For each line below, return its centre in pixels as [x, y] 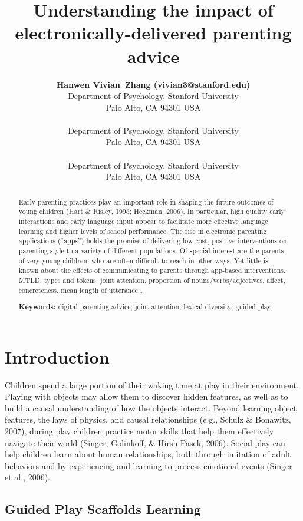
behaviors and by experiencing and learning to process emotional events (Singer [149, 465]
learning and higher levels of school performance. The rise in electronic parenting [143, 231]
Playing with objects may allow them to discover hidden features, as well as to [146, 396]
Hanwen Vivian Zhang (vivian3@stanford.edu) [153, 84]
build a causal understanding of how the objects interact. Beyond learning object [151, 408]
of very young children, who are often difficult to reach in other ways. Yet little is [143, 260]
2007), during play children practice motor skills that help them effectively [139, 431]
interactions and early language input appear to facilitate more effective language [143, 221]
